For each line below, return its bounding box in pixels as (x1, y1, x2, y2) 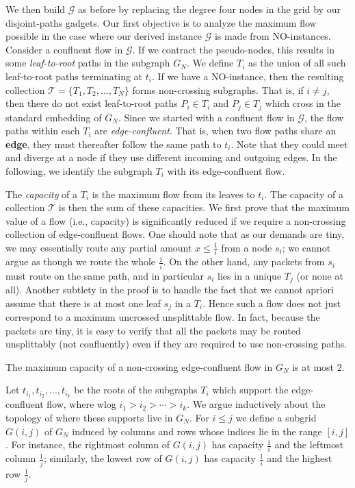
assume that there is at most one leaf (5, 295, 161, 310)
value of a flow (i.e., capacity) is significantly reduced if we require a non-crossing (5, 213, 346, 228)
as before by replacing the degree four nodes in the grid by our (78, 2, 341, 16)
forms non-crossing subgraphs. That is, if (132, 82, 304, 97)
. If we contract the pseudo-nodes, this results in (132, 42, 335, 56)
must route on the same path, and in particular (5, 268, 205, 282)
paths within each (5, 123, 80, 138)
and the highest (267, 451, 332, 465)
